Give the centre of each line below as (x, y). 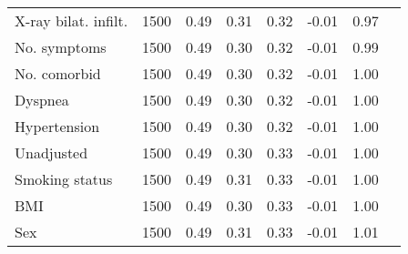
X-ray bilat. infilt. (71, 20)
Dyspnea (42, 100)
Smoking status (64, 179)
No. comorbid (58, 73)
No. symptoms (61, 47)
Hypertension (57, 126)
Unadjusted (51, 152)
